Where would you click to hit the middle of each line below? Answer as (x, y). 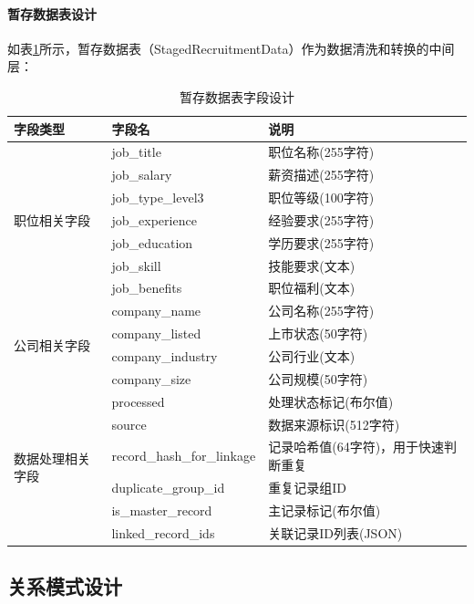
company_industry (165, 356)
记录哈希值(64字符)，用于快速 (356, 447)
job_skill (136, 265)
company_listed (156, 333)
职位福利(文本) (312, 288)
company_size (151, 378)
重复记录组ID (307, 487)
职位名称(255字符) (321, 152)
